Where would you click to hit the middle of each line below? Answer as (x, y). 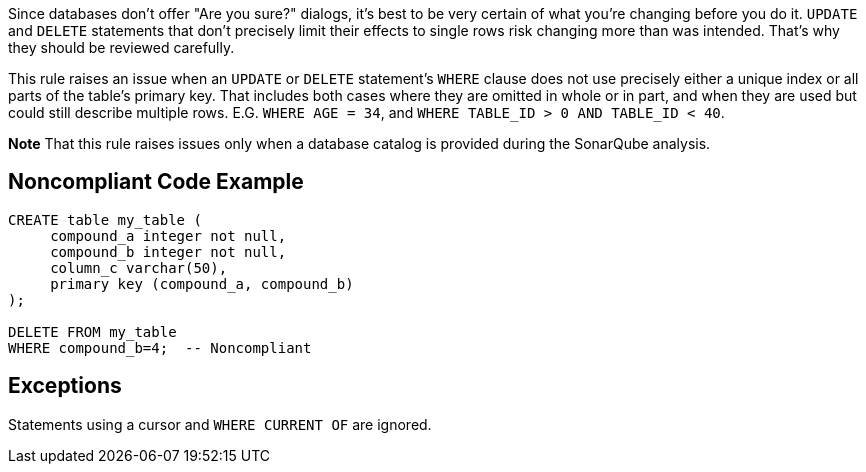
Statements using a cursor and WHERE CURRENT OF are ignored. (220, 424)
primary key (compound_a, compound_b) (202, 283)
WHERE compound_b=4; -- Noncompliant (160, 347)
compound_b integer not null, (168, 251)
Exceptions (65, 386)
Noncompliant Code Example (156, 182)
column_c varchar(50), (139, 267)
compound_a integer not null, (168, 235)
